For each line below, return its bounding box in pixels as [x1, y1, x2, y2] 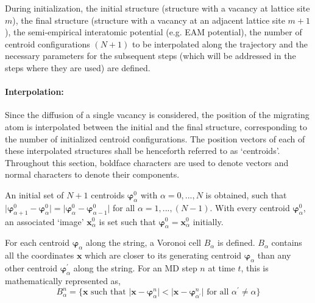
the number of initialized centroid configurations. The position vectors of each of [5, 132, 305, 145]
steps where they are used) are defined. [5, 61, 150, 74]
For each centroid [5, 236, 70, 249]
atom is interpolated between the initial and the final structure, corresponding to [5, 120, 307, 133]
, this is [241, 261, 269, 274]
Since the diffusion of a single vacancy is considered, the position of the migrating [5, 108, 310, 121]
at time [208, 261, 235, 274]
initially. [193, 215, 224, 228]
